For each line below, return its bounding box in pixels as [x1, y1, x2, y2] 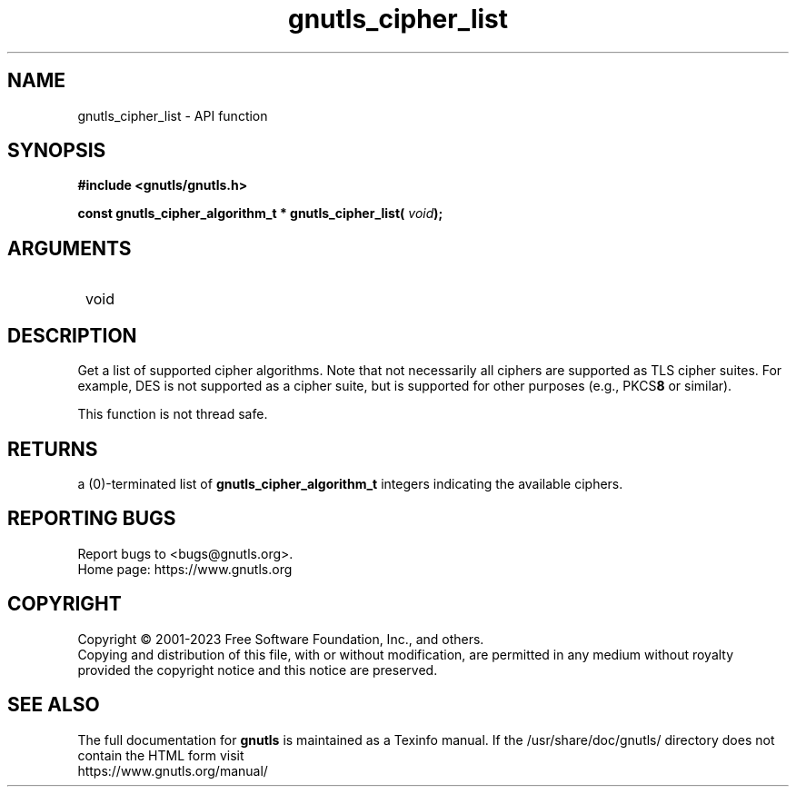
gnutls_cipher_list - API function [77, 107, 268, 124]
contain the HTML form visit [77, 747, 244, 763]
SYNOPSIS [7, 139, 106, 163]
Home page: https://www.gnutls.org [77, 561, 293, 577]
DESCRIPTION [7, 323, 137, 347]
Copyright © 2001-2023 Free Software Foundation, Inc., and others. [77, 630, 484, 647]
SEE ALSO [7, 693, 100, 717]
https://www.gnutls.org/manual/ [77, 762, 268, 779]
